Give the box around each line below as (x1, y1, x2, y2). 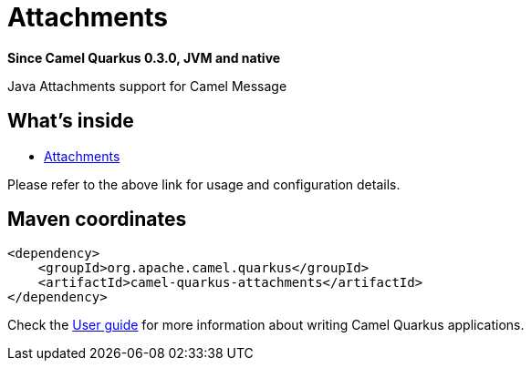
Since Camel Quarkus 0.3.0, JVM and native (7, 49, 281, 66)
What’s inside (7, 109, 134, 133)
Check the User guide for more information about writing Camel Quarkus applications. (7, 317, 525, 333)
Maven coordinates (7, 208, 187, 231)
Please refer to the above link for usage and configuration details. (7, 176, 401, 192)
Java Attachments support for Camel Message (7, 77, 287, 94)
